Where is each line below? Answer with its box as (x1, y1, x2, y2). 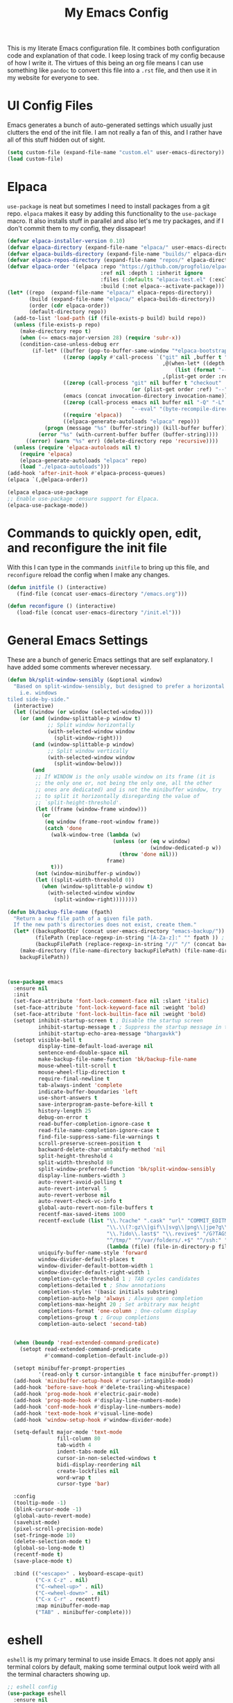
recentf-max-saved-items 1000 (37, 1211, 126, 1218)
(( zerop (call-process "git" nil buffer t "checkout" (62, 380, 222, 387)
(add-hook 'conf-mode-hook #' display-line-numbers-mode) (13, 1403, 182, 1411)
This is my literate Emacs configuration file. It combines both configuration (7, 44, 220, 53)
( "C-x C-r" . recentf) (35, 1596, 101, 1603)
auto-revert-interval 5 (37, 1185, 107, 1192)
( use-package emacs (7, 978, 64, 986)
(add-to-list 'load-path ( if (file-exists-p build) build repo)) (13, 315, 207, 322)
